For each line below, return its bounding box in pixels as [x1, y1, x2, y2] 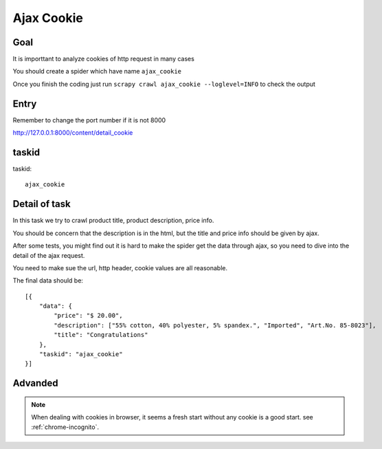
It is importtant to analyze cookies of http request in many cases [12, 55, 195, 63]
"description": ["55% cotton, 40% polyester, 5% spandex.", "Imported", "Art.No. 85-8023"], [54, 321, 377, 329]
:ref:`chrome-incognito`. [31, 423, 100, 431]
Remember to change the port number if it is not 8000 [12, 116, 166, 124]
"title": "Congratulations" [54, 331, 148, 339]
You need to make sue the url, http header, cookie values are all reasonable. [12, 263, 228, 272]
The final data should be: [12, 276, 84, 285]
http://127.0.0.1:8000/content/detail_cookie [12, 129, 133, 137]
